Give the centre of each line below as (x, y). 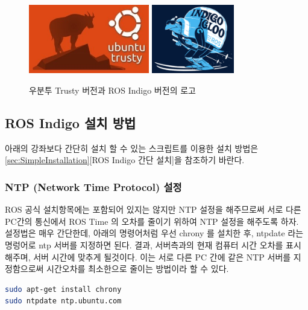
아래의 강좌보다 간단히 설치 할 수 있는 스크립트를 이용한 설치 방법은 (132, 148)
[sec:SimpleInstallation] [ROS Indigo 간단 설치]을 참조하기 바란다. (125, 160)
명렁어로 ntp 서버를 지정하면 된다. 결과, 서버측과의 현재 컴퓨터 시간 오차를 (144, 244)
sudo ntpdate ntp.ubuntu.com (63, 301)
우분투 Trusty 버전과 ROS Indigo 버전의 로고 (112, 90)
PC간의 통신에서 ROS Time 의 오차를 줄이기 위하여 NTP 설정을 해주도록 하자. (152, 221)
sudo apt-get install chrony (63, 289)
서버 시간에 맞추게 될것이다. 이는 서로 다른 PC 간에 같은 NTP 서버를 (162, 257)
